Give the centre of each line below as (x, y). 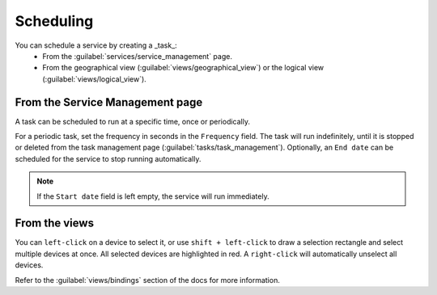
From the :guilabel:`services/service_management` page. (137, 56)
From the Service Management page (109, 102)
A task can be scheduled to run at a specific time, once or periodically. (133, 121)
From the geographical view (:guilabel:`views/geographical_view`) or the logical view (183, 68)
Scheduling (54, 21)
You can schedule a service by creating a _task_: (96, 45)
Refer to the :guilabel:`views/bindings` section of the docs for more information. (148, 280)
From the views (55, 223)
